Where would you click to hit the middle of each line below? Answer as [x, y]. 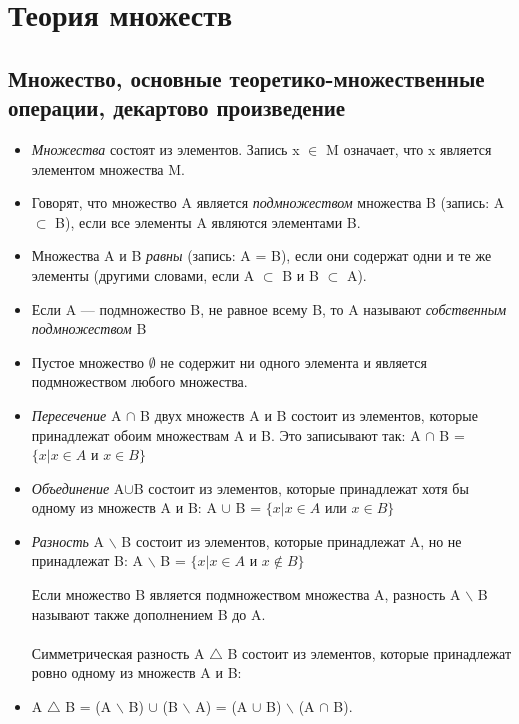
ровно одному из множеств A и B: [136, 672]
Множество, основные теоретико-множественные [246, 77]
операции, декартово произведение [177, 107]
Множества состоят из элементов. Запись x [165, 148]
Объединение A [78, 487]
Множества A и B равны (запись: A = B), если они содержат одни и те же [261, 255]
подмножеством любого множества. [139, 381]
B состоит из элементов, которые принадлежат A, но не [291, 540]
